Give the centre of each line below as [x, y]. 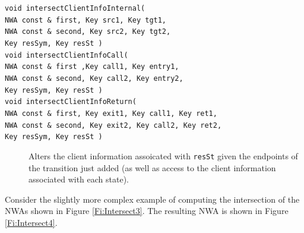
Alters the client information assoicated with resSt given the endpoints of [163, 155]
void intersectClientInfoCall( [66, 55]
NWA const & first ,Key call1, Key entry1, [92, 67]
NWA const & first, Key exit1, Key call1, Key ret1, [111, 113]
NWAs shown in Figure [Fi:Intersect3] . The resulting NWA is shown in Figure [147, 211]
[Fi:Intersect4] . [31, 222]
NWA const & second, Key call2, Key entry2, [94, 78]
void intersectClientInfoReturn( [71, 102]
